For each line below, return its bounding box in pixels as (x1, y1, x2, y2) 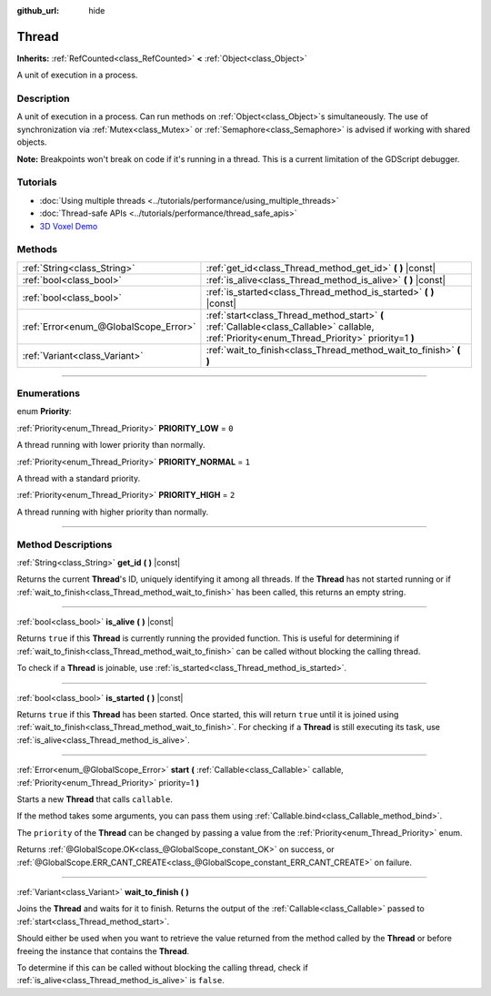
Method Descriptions (16, 538, 113, 551)
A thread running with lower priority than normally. (16, 440, 205, 451)
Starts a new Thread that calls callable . (16, 793, 173, 805)
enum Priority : (16, 406, 72, 417)
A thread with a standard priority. (16, 473, 141, 483)
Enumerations (16, 387, 81, 400)
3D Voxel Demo (39, 220, 98, 231)
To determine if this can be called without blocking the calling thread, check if (16, 961, 308, 973)
